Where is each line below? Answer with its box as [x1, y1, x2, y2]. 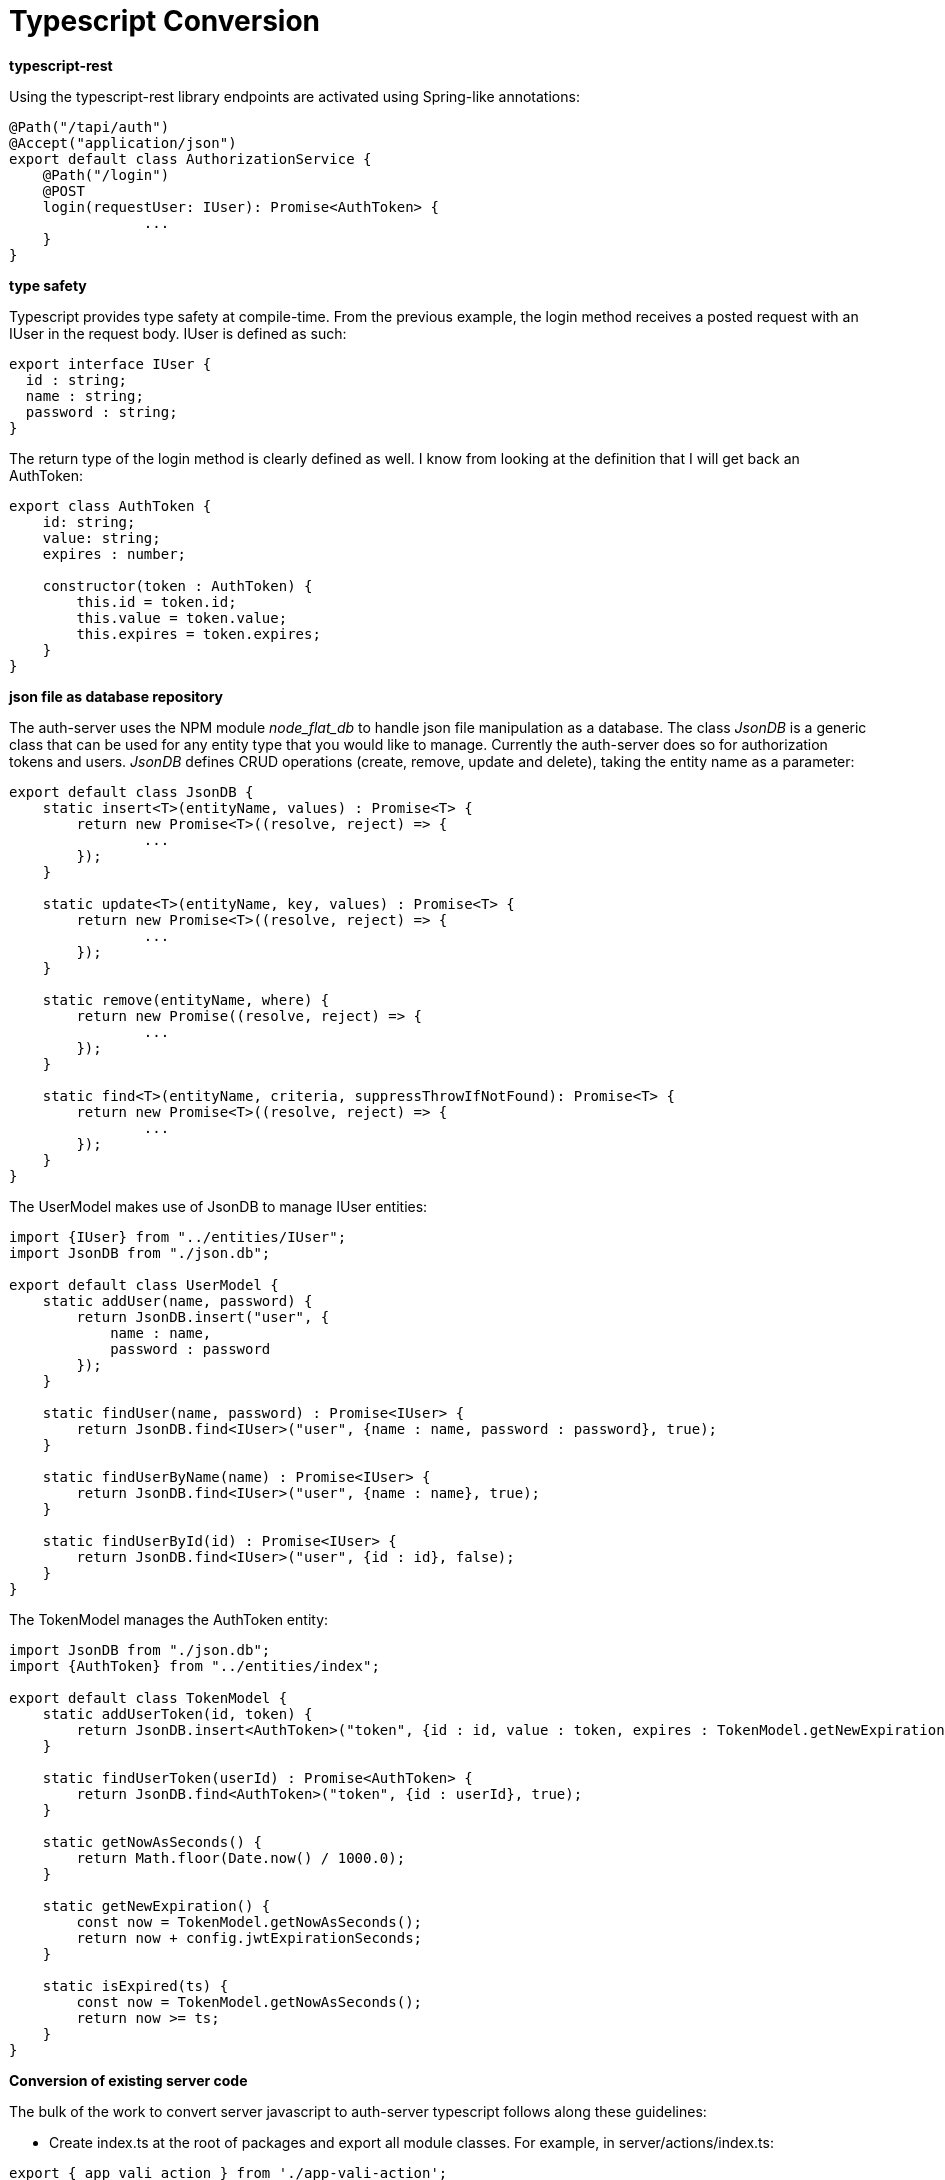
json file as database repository [9, 687, 223, 705]
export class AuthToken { [9, 497, 212, 514]
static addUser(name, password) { [42, 1292, 313, 1309]
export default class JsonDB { [9, 783, 254, 800]
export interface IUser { [9, 355, 212, 372]
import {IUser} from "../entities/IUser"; [9, 1228, 347, 1245]
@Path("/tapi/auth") [9, 118, 170, 135]
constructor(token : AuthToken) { [42, 577, 313, 594]
